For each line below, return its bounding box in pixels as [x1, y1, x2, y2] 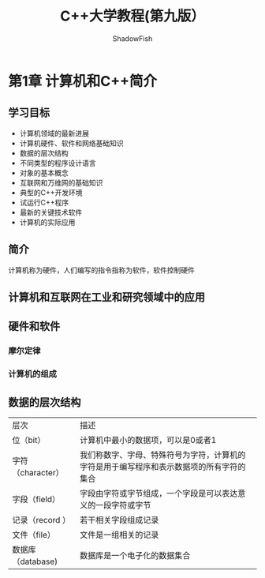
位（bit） [12, 435, 46, 445]
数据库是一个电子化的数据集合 [80, 550, 191, 561]
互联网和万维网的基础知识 [19, 178, 103, 187]
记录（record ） [12, 515, 71, 525]
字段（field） [12, 494, 61, 505]
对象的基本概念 [19, 167, 69, 178]
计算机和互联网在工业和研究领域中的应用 [8, 290, 205, 304]
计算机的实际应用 [19, 217, 76, 227]
